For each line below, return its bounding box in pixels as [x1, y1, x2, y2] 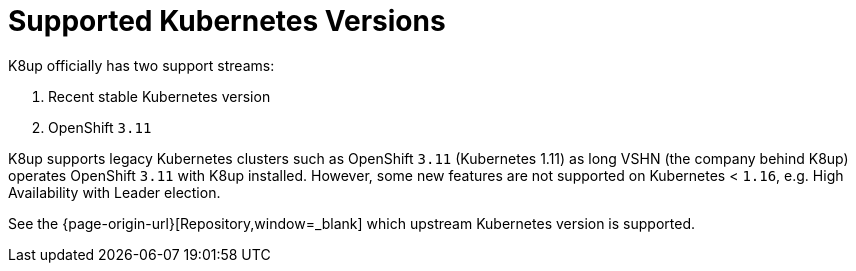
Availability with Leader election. [8, 183, 221, 201]
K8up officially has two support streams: [8, 56, 275, 74]
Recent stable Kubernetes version [48, 87, 271, 105]
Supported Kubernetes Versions [8, 4, 446, 38]
